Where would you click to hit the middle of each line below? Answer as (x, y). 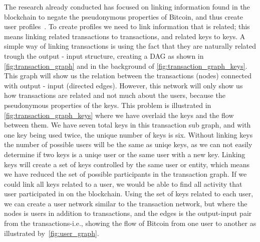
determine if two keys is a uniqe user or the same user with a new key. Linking (125, 154)
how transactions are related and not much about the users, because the (115, 95)
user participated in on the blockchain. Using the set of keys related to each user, (129, 194)
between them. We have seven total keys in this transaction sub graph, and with (127, 125)
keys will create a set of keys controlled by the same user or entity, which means (127, 164)
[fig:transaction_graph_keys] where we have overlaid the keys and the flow (119, 115)
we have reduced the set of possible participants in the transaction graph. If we (125, 174)
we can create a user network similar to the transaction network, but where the (126, 203)
